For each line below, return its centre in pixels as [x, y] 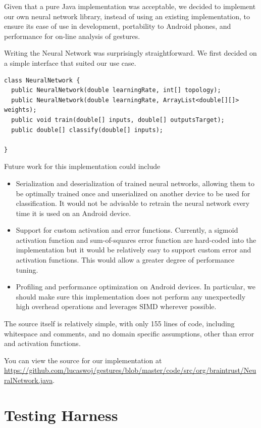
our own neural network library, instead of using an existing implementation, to [127, 16]
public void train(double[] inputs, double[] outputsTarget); [118, 120]
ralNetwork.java [29, 380]
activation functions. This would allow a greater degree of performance [125, 260]
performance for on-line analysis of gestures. [72, 36]
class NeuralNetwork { [42, 80]
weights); [20, 110]
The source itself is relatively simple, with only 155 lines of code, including [119, 324]
